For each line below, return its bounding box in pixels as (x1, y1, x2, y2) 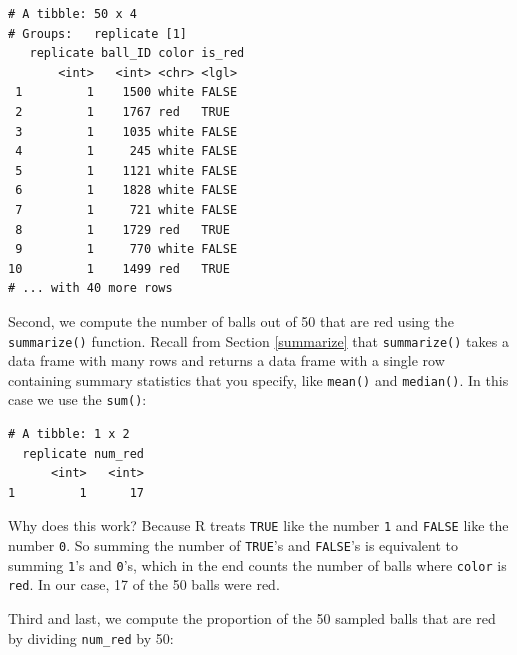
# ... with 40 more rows (8, 281, 173, 296)
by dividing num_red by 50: (8, 627, 174, 648)
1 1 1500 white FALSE (15, 85, 238, 100)
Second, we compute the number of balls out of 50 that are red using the (8, 310, 454, 331)
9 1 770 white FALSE (15, 242, 238, 257)
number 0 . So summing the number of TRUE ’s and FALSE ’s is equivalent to (8, 535, 459, 556)
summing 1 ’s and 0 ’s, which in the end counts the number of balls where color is (8, 554, 507, 575)
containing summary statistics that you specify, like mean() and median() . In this (8, 369, 509, 390)
